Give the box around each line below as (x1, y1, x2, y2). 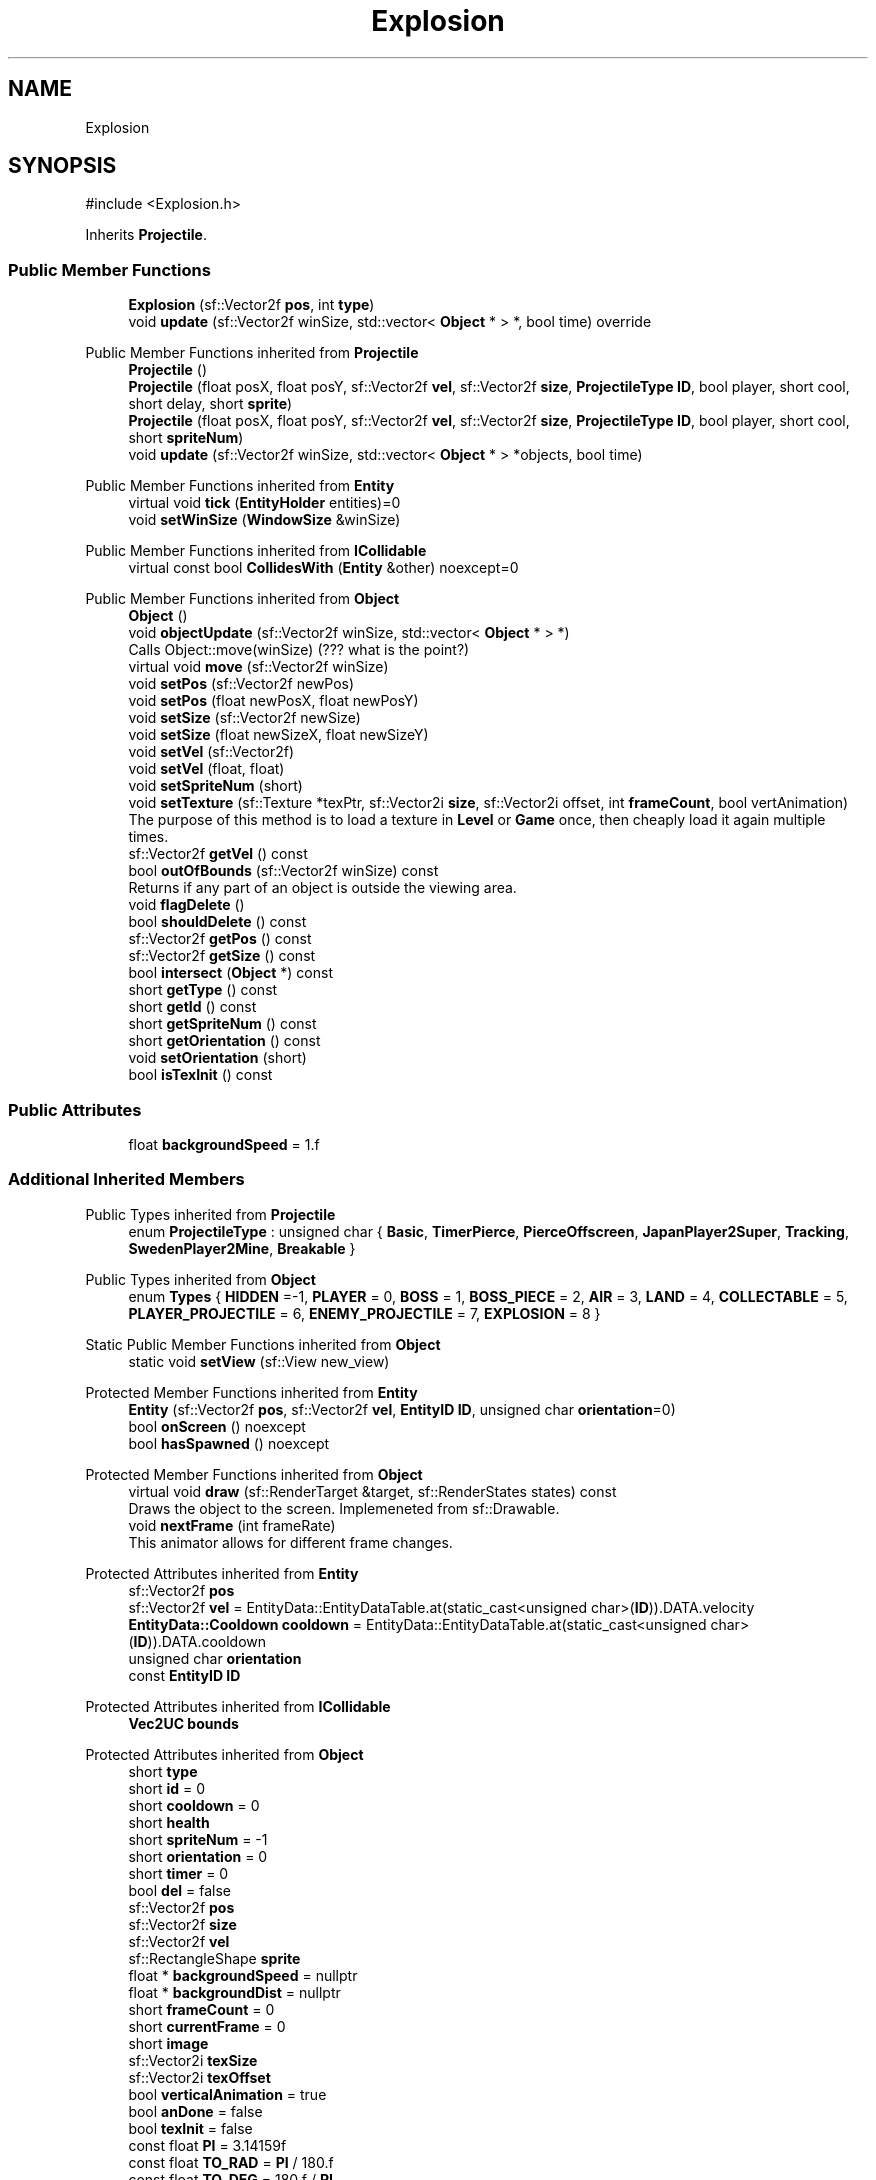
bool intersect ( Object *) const (128, 964, 333, 982)
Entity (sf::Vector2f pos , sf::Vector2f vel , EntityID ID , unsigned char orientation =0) (128, 1400, 676, 1418)
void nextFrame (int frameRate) (128, 1516, 336, 1534)
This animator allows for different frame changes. (128, 1533, 453, 1551)
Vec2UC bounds (128, 1714, 239, 1732)
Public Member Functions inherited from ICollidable (85, 542, 427, 560)
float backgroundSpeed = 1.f (128, 1135, 320, 1153)
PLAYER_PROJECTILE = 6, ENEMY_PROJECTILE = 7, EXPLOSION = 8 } (128, 1304, 601, 1322)
